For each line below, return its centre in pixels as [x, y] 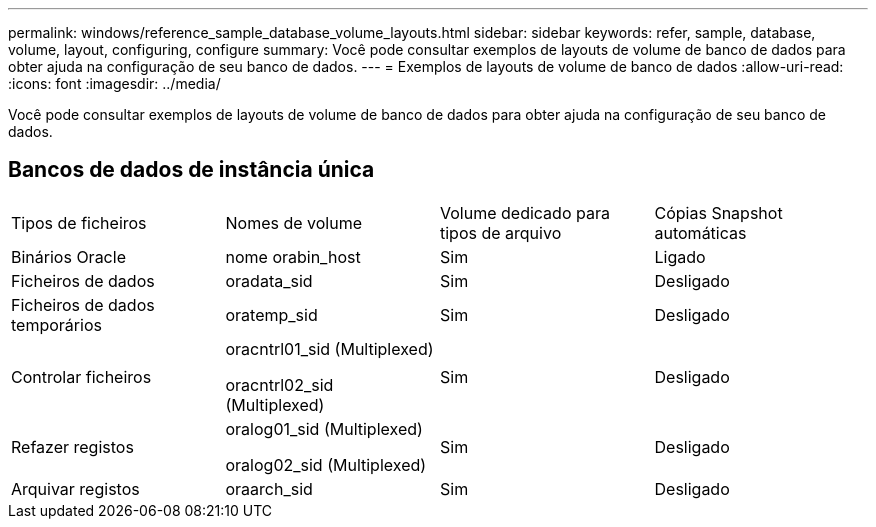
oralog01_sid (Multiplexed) [324, 428]
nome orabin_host [293, 256]
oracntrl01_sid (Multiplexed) [329, 348]
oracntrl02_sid [279, 384]
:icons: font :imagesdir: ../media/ [114, 83]
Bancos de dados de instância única [191, 170]
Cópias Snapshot [718, 212]
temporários [56, 324]
